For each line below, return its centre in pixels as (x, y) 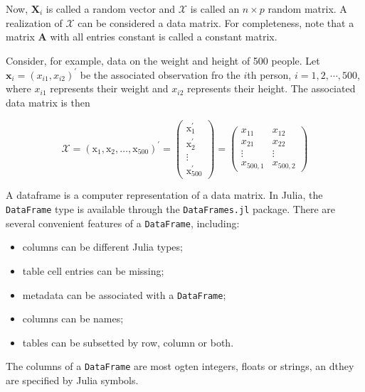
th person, (269, 74)
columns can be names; (73, 318)
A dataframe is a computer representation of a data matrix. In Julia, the (164, 195)
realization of (34, 22)
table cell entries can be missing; (93, 270)
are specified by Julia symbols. (72, 380)
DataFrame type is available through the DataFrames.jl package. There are (170, 209)
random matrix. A (307, 9)
